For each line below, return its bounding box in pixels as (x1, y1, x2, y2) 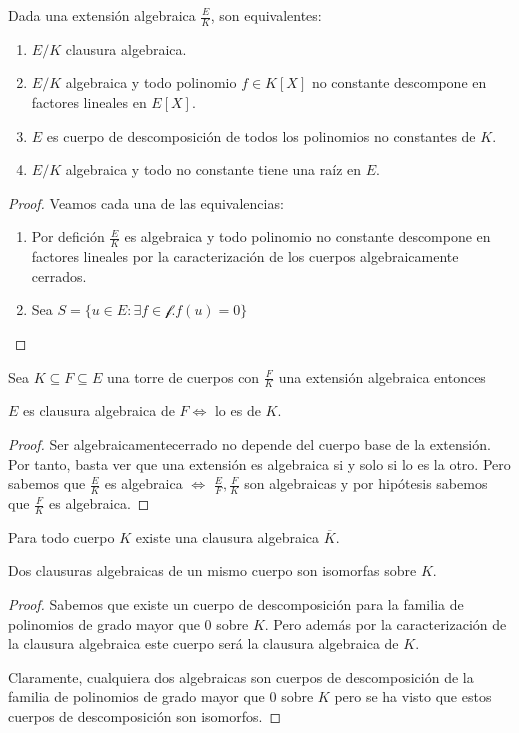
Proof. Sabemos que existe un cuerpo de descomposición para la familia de (8, 594, 464, 615)
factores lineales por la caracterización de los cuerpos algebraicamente (31, 246, 459, 267)
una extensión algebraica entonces (278, 366, 486, 387)
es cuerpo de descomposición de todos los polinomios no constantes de (46, 125, 476, 146)
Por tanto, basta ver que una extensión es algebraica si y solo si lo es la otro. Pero (8, 453, 511, 474)
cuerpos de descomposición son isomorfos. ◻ (8, 706, 282, 727)
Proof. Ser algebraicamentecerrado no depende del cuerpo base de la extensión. (8, 434, 491, 455)
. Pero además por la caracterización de (264, 613, 507, 634)
